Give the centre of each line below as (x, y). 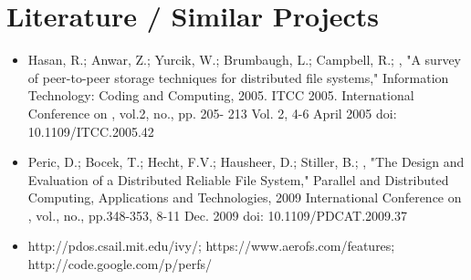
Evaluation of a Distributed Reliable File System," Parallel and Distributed (238, 179)
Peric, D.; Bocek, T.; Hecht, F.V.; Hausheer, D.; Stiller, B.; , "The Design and (246, 162)
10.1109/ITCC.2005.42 (91, 131)
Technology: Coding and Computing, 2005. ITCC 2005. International (221, 95)
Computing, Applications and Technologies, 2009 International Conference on (245, 197)
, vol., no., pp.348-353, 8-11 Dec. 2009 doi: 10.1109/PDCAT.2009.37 (217, 215)
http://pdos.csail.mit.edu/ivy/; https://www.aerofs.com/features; (211, 246)
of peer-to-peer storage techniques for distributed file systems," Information (238, 77)
